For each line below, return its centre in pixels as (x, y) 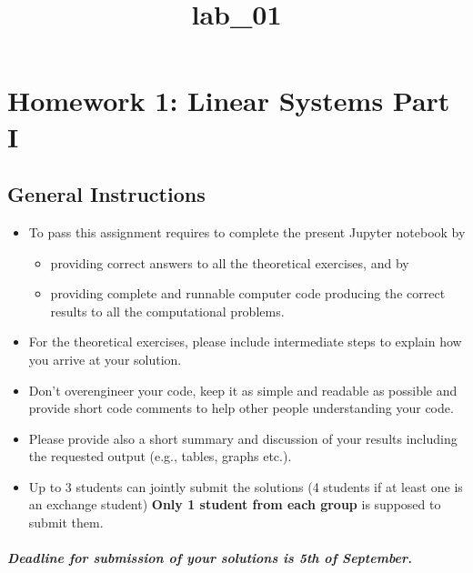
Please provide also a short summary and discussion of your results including (243, 438)
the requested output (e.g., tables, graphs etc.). (160, 456)
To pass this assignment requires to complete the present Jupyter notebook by (247, 231)
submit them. (66, 523)
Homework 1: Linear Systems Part (229, 101)
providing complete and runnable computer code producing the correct (248, 293)
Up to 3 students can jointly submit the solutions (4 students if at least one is (246, 486)
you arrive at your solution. (105, 359)
